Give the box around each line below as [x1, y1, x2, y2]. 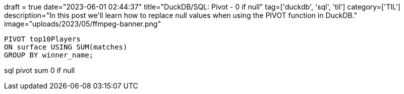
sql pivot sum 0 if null [4, 66, 75, 74]
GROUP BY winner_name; [4, 51, 94, 59]
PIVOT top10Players [4, 35, 81, 43]
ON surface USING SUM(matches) [4, 43, 128, 51]
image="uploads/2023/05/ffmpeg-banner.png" [4, 19, 161, 28]
